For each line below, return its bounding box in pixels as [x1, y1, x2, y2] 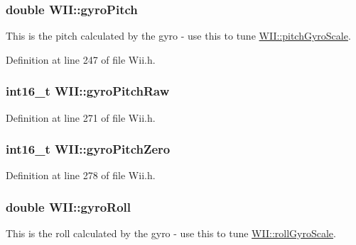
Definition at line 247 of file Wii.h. [6, 52, 156, 67]
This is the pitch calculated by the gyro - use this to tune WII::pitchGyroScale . [6, 28, 351, 43]
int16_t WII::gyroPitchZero [6, 140, 171, 158]
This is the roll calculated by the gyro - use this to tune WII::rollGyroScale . [6, 226, 336, 241]
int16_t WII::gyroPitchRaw [6, 82, 170, 100]
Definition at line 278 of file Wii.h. [6, 168, 156, 183]
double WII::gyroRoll [6, 198, 131, 215]
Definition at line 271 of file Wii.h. [6, 110, 156, 125]
